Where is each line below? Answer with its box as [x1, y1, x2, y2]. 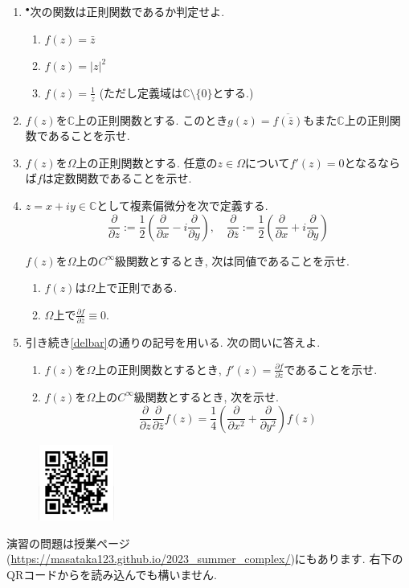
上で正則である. [95, 279, 178, 296]
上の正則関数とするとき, [95, 360, 222, 377]
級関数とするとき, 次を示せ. [133, 388, 279, 405]
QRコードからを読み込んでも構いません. [6, 565, 217, 582]
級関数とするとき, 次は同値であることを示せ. [115, 252, 350, 269]
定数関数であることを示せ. [53, 170, 192, 187]
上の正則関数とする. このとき [75, 111, 228, 128]
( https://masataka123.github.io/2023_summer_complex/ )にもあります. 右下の [6, 550, 403, 567]
